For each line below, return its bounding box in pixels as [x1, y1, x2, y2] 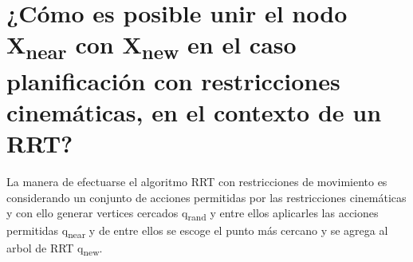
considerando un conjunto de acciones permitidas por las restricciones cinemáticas [6, 189, 407, 205]
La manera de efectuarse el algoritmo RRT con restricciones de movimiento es [6, 173, 387, 189]
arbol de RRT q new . [6, 240, 103, 259]
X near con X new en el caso [6, 28, 297, 65]
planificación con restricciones [6, 64, 340, 97]
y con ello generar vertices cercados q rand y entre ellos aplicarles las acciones [6, 204, 379, 223]
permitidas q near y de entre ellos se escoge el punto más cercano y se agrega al [6, 222, 388, 241]
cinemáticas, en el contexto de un [6, 95, 382, 128]
